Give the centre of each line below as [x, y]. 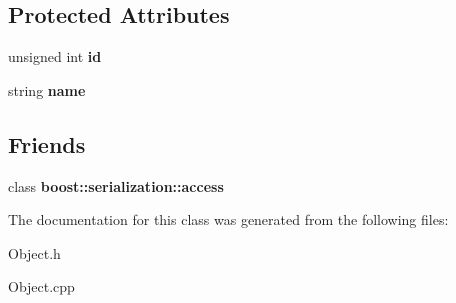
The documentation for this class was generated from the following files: [228, 219]
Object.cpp [41, 286]
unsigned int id [55, 56]
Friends [47, 143]
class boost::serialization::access [116, 185]
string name [47, 89]
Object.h [34, 252]
